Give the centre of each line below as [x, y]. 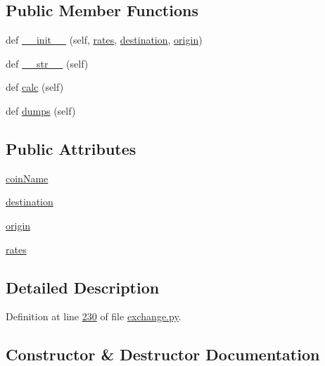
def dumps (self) [41, 110]
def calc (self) [35, 87]
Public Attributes [71, 148]
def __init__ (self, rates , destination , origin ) [104, 40]
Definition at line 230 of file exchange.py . [94, 316]
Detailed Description [83, 287]
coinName [27, 178]
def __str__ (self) [47, 63]
